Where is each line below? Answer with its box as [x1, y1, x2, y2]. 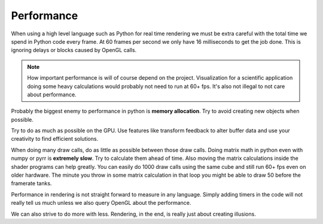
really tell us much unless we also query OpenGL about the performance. [11, 199, 191, 207]
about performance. [27, 90, 77, 98]
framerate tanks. [11, 180, 52, 187]
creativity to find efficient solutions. [11, 135, 99, 143]
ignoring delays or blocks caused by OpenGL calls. [11, 47, 137, 54]
